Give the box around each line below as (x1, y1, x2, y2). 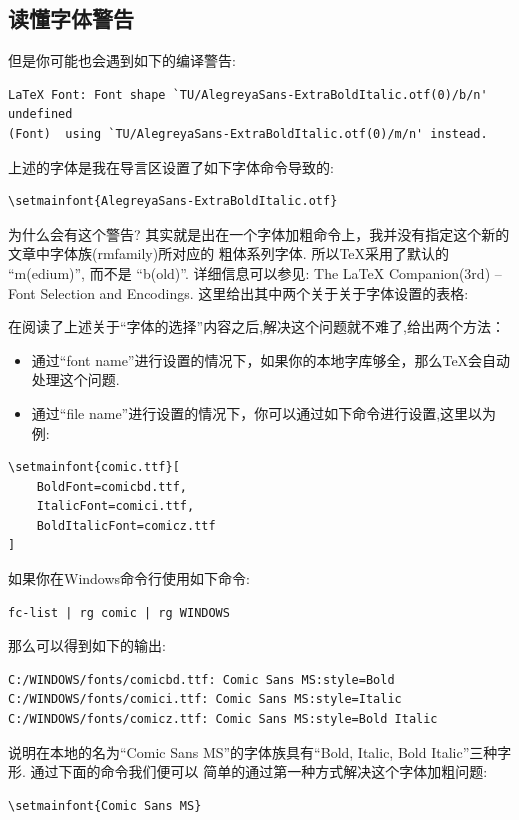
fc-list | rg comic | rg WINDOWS (8, 605, 230, 620)
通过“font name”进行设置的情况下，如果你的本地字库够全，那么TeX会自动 (31, 349, 511, 370)
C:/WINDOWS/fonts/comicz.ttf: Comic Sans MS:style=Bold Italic (8, 712, 438, 727)
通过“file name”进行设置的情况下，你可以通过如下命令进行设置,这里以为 (31, 402, 497, 423)
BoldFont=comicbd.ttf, (36, 479, 187, 494)
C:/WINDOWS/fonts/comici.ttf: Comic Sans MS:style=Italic (8, 692, 402, 707)
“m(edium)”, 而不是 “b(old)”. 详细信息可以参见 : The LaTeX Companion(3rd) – (8, 262, 502, 283)
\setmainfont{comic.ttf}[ (8, 460, 180, 475)
